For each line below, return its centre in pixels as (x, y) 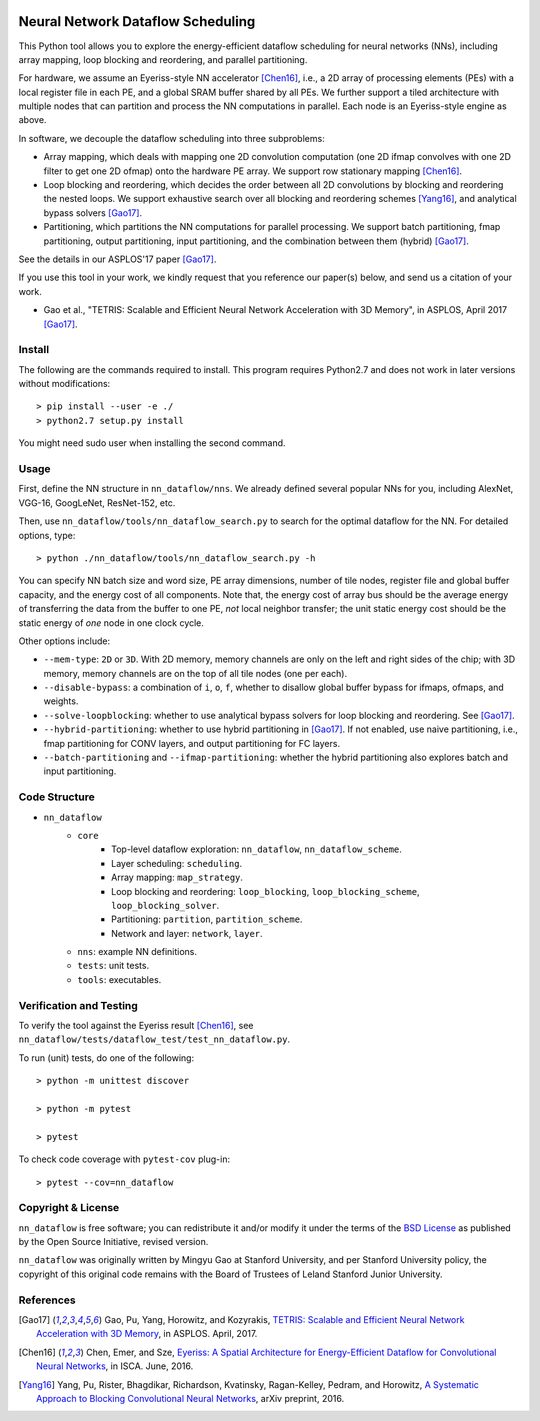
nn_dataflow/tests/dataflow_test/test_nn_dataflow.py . (154, 1039)
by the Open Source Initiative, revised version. (113, 1242)
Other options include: (64, 641)
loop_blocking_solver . (165, 905)
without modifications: (64, 384)
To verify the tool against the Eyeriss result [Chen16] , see (136, 1025)
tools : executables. (119, 979)
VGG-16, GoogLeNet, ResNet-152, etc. (97, 502)
